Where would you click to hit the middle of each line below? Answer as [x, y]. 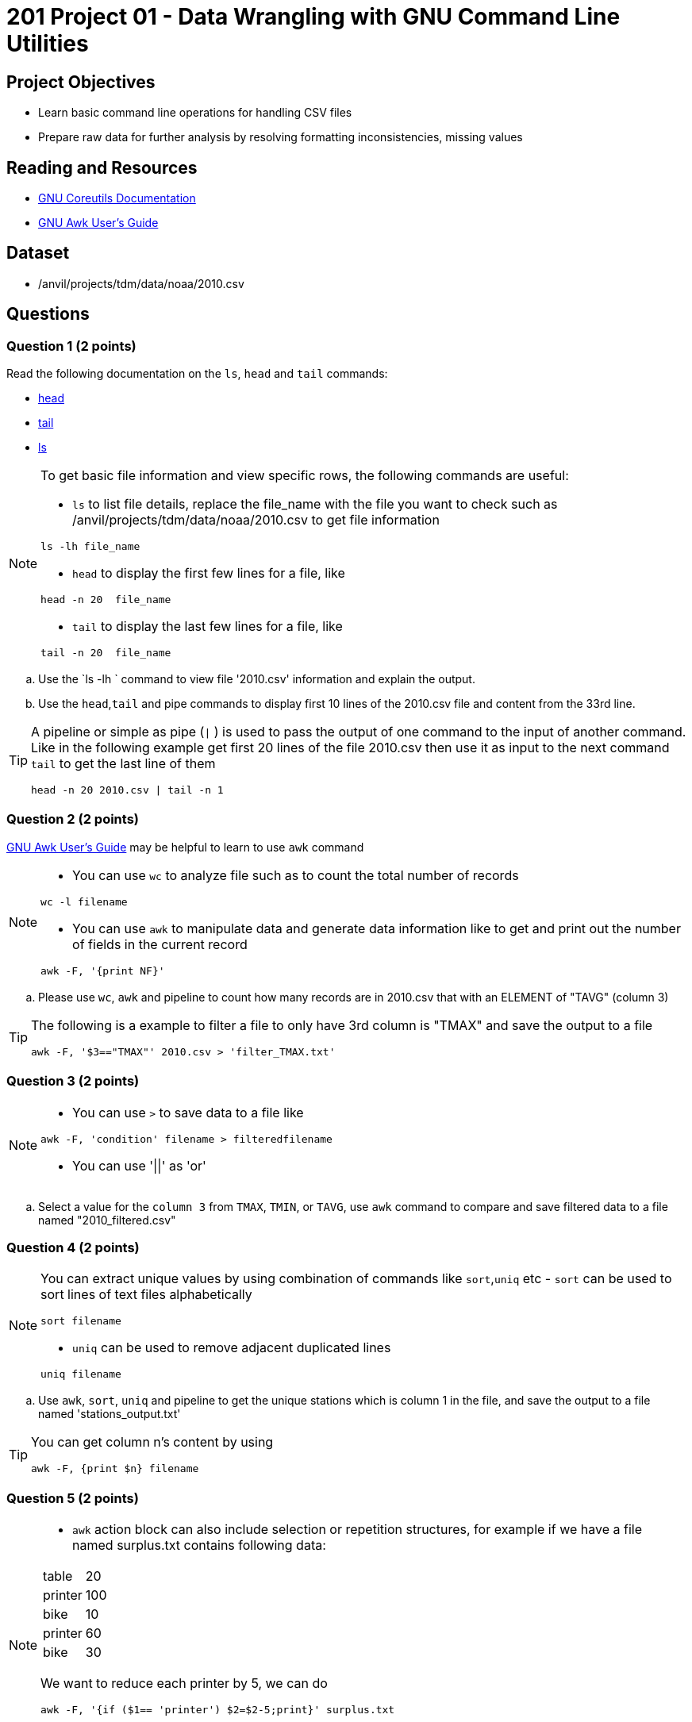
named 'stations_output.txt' [110, 1414]
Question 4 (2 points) [73, 1247]
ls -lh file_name [90, 547]
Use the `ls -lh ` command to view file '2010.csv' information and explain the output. [257, 679]
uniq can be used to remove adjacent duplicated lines [232, 1348]
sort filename [81, 1321]
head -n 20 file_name [106, 600]
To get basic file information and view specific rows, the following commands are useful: [305, 476]
